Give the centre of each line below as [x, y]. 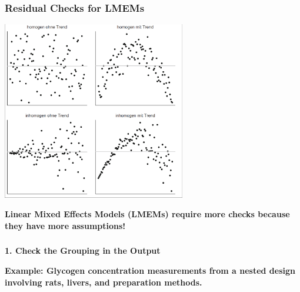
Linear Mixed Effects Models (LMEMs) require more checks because [147, 214]
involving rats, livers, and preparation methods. [104, 282]
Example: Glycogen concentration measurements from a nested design [150, 270]
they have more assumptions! [65, 225]
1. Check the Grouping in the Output [83, 250]
